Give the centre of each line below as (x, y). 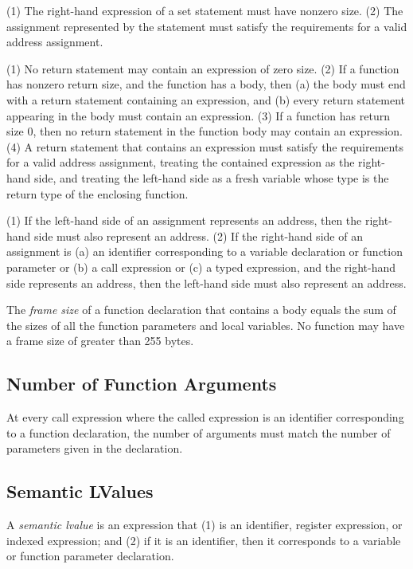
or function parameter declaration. (90, 556)
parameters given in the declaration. (95, 448)
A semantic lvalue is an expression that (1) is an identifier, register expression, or (205, 525)
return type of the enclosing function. (97, 193)
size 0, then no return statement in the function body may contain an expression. (205, 131)
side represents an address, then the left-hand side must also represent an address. (206, 283)
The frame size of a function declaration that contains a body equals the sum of (201, 310)
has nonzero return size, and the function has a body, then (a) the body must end (206, 84)
